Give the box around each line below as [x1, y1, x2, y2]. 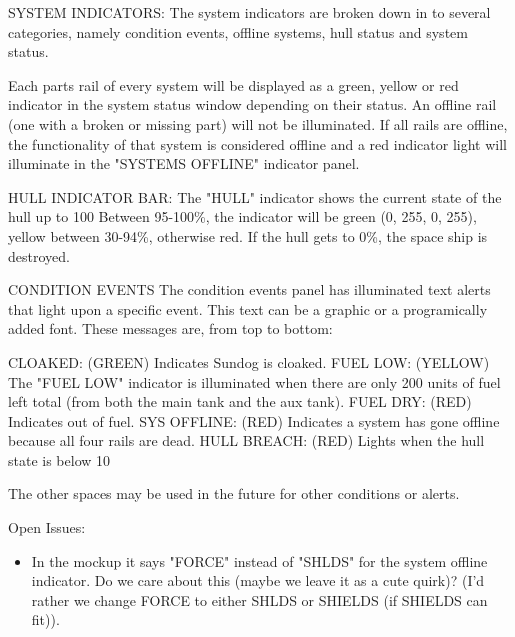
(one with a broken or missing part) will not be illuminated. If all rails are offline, [8, 113, 508, 134]
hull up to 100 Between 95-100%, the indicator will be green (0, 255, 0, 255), [8, 206, 477, 227]
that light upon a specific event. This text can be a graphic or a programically [8, 298, 488, 319]
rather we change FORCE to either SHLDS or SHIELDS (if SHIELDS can [31, 589, 488, 610]
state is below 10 [8, 449, 111, 470]
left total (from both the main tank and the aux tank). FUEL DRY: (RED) [8, 391, 472, 412]
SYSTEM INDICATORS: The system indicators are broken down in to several [8, 2, 491, 22]
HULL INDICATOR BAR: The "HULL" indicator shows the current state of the [8, 186, 502, 207]
